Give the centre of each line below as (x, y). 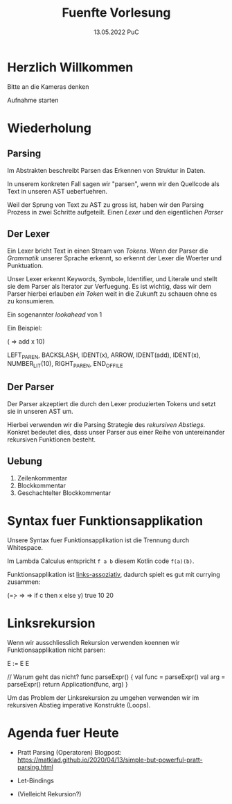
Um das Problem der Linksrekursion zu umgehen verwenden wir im (103, 697)
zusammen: (24, 582)
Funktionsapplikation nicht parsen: (56, 650)
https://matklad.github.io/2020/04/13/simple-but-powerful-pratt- (110, 760)
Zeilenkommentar (42, 478)
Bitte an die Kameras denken (48, 86)
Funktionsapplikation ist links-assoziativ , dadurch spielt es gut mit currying (114, 574)
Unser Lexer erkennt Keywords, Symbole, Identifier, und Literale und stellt (112, 278)
